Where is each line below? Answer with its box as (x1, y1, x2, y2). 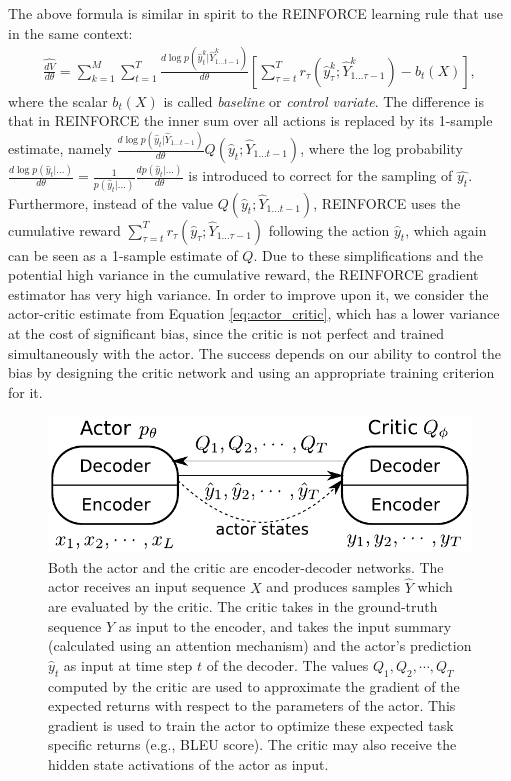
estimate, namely (8, 138, 112, 159)
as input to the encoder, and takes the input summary (118, 615, 452, 636)
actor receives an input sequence (48, 576, 246, 597)
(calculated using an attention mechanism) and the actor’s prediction (48, 635, 472, 656)
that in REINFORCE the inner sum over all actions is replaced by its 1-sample (8, 110, 493, 131)
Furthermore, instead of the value (8, 192, 213, 213)
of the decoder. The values (206, 654, 369, 675)
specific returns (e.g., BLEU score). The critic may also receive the (48, 734, 457, 755)
